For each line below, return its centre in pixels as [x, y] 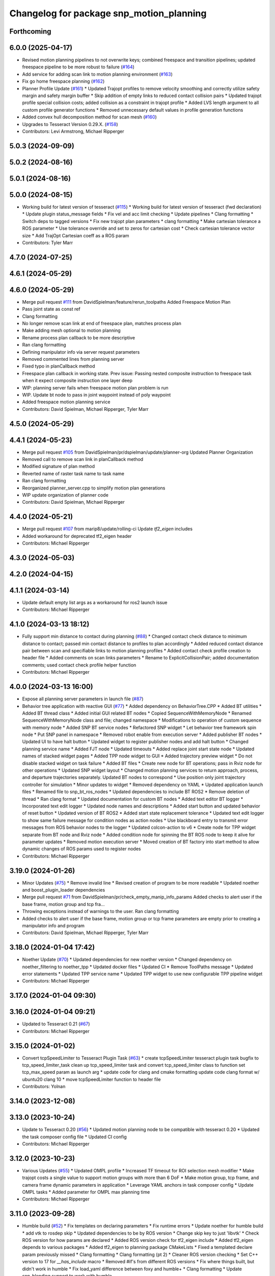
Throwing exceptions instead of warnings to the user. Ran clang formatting [101, 912]
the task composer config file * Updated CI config [74, 1137]
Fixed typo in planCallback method [59, 366]
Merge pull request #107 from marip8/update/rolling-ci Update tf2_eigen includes [107, 529]
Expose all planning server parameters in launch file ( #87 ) [83, 699]
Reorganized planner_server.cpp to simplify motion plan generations [94, 488]
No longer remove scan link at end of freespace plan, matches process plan [102, 323]
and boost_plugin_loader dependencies [64, 890]
